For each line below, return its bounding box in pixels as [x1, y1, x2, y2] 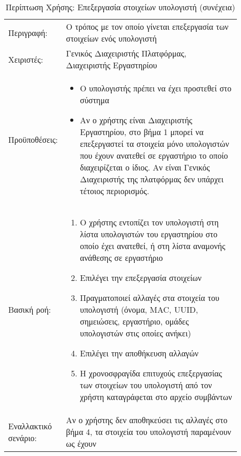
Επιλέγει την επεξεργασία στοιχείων [80, 272, 202, 283]
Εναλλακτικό [8, 420, 52, 432]
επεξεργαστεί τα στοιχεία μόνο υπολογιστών [80, 138, 229, 149]
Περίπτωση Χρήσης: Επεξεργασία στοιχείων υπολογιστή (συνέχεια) [6, 1, 235, 13]
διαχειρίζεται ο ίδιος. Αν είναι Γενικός [80, 161, 210, 173]
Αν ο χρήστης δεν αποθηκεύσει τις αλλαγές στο [66, 414, 228, 426]
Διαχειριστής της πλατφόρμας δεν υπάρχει [80, 173, 224, 185]
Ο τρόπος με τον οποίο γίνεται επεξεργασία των [66, 21, 229, 32]
